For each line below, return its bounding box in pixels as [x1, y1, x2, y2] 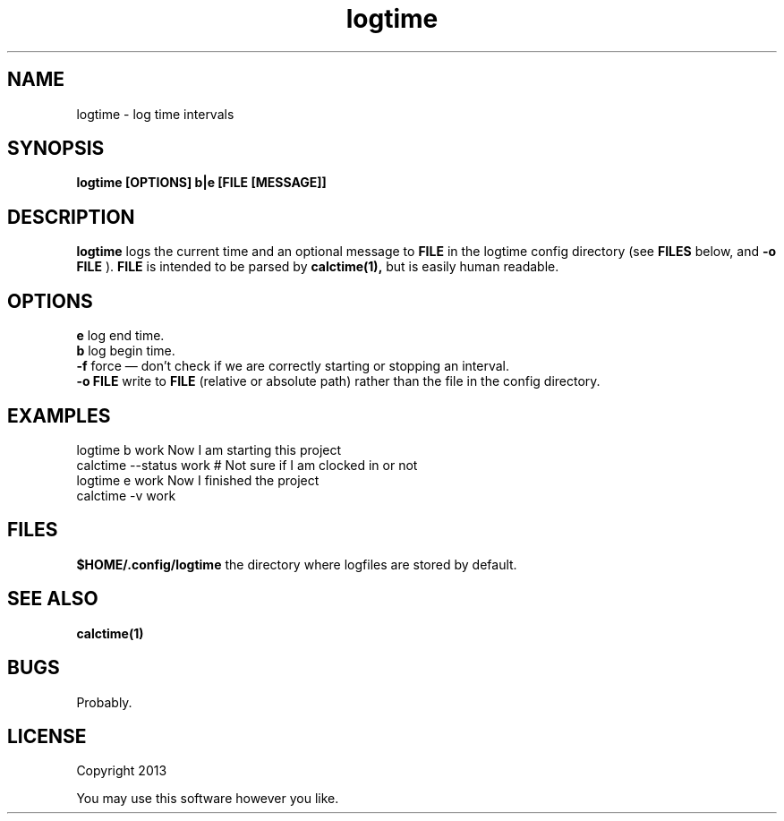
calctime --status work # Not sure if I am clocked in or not [76, 457, 418, 473]
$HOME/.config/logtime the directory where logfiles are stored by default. [76, 556, 517, 572]
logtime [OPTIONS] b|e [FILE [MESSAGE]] [76, 175, 327, 191]
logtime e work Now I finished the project [76, 472, 320, 488]
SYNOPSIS [7, 137, 105, 160]
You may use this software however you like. [76, 791, 339, 807]
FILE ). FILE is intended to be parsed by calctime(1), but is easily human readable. [76, 259, 559, 275]
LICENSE [7, 724, 87, 748]
